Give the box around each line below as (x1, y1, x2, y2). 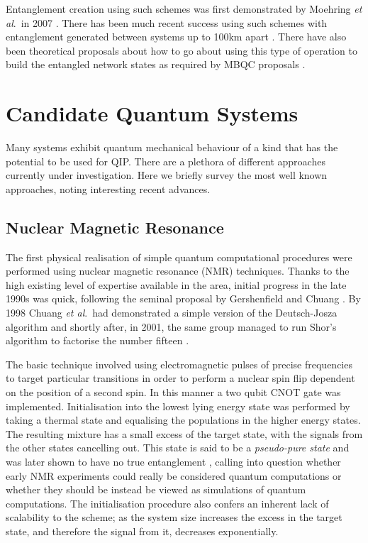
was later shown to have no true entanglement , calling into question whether (6, 454, 341, 468)
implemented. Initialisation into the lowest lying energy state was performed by (6, 398, 350, 413)
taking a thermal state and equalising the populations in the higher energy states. (6, 412, 361, 427)
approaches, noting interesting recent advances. (6, 181, 211, 196)
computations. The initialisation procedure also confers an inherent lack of (6, 495, 329, 510)
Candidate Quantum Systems (6, 99, 299, 128)
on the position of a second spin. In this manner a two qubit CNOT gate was (6, 385, 341, 400)
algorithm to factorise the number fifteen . (6, 333, 189, 348)
